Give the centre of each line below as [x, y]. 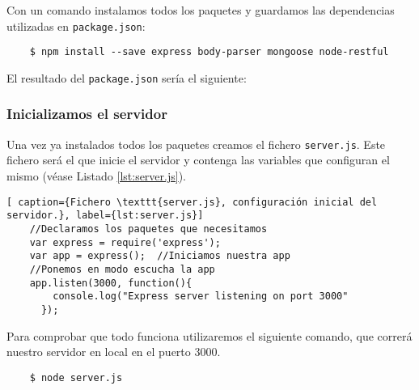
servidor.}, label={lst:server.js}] [105, 216]
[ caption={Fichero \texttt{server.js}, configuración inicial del [192, 202]
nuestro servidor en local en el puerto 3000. [114, 352]
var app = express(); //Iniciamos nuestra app [160, 256]
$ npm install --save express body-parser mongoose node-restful [209, 52]
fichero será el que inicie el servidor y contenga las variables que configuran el [198, 160]
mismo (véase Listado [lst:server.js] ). [96, 176]
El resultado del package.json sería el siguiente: [127, 77]
